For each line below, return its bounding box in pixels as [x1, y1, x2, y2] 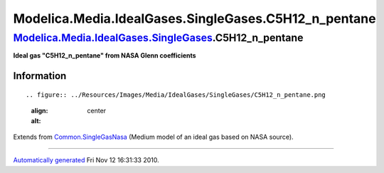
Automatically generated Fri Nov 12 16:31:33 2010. [13, 156, 159, 164]
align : [31, 107, 48, 115]
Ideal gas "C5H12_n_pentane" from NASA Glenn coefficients [13, 51, 196, 60]
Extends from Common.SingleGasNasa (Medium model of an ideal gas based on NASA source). [13, 132, 294, 141]
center [87, 107, 107, 115]
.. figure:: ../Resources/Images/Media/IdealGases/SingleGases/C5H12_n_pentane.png [26, 90, 326, 99]
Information [13, 70, 67, 82]
